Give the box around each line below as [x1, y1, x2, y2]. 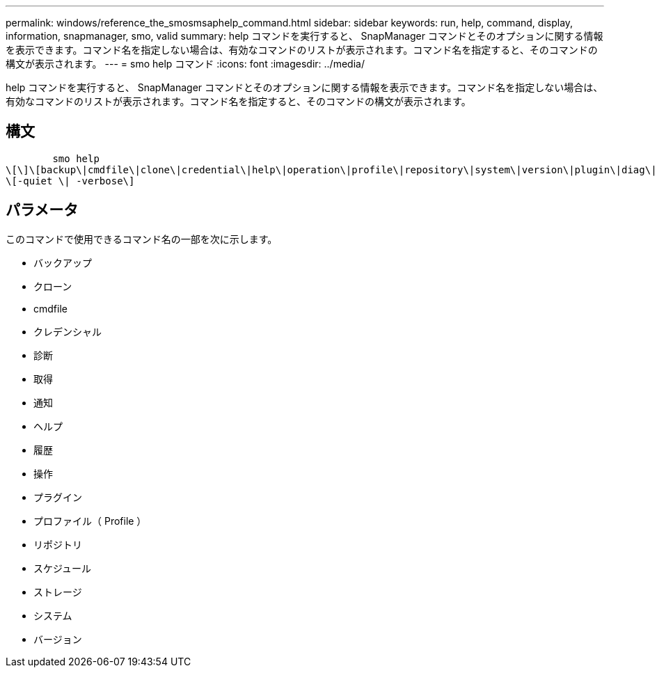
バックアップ [33, 256, 92, 269]
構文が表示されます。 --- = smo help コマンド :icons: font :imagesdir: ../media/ [6, 58, 365, 70]
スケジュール [33, 562, 92, 574]
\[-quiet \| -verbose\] [6, 175, 135, 187]
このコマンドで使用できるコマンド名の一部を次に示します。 [6, 232, 278, 245]
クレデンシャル [33, 325, 102, 338]
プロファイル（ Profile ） [33, 514, 147, 527]
